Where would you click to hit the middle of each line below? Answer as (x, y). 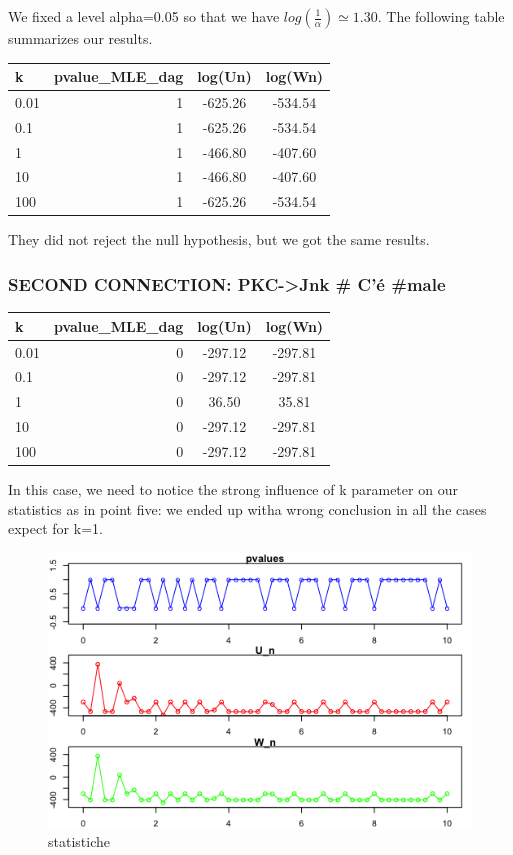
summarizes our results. (80, 38)
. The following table (441, 16)
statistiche (79, 841)
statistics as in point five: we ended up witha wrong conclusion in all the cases (247, 508)
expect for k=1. (55, 528)
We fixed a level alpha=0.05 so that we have (144, 16)
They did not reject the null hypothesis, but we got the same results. (219, 239)
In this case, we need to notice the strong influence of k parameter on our (233, 489)
